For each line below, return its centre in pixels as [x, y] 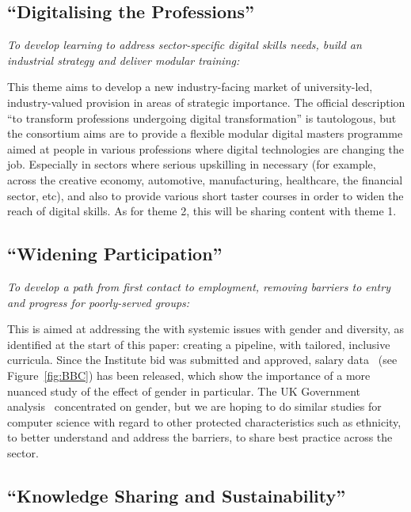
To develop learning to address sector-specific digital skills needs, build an [185, 45]
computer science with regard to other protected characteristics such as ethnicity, [204, 421]
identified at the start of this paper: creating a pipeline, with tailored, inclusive [199, 344]
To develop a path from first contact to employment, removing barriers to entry [199, 286]
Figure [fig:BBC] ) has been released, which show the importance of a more [189, 375]
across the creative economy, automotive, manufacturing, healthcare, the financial [205, 179]
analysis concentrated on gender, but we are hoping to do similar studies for [194, 406]
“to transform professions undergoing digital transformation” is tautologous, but [202, 118]
